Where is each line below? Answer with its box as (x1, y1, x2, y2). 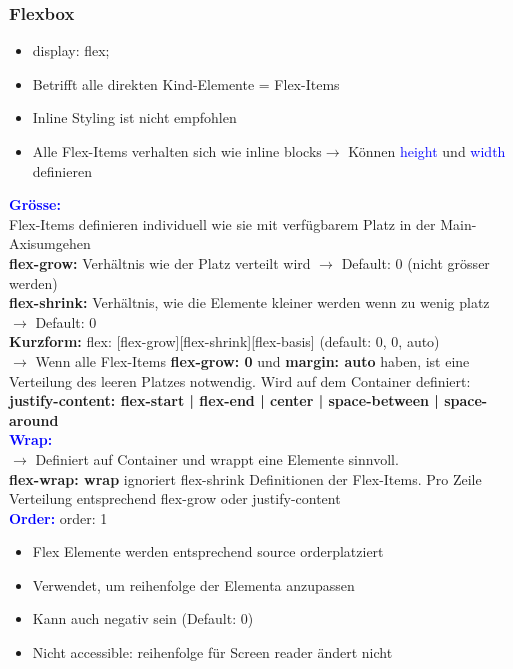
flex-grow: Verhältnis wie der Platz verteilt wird (9, 252, 311, 273)
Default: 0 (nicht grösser (341, 252, 490, 273)
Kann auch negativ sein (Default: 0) (32, 608, 254, 629)
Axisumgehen (9, 233, 91, 254)
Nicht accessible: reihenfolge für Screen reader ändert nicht (32, 642, 393, 663)
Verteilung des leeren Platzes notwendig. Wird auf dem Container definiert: (9, 370, 471, 391)
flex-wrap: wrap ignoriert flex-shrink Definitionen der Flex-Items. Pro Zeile (9, 468, 482, 489)
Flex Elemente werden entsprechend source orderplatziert (32, 541, 384, 562)
